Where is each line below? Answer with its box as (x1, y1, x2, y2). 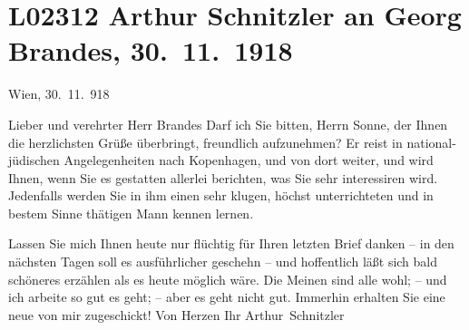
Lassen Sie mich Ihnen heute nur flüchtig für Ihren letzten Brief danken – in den (8, 234, 454, 253)
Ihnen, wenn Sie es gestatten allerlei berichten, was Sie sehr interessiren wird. (8, 168, 438, 187)
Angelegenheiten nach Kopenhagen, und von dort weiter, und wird (64, 150, 434, 170)
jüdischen (8, 150, 60, 170)
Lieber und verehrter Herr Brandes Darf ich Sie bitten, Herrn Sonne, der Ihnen (8, 114, 448, 133)
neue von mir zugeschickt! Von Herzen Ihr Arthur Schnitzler (8, 305, 345, 324)
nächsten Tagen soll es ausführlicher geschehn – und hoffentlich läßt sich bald (8, 252, 438, 271)
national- (406, 132, 456, 151)
